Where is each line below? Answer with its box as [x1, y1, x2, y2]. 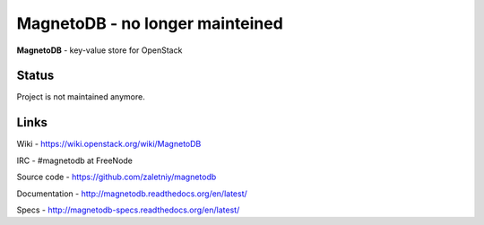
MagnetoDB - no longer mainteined [16, 13, 284, 33]
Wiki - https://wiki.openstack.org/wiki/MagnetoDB [16, 139, 202, 150]
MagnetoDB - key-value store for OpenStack [16, 45, 183, 56]
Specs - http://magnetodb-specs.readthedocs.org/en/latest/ [16, 204, 240, 215]
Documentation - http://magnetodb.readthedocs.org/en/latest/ [16, 188, 248, 199]
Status [16, 68, 55, 83]
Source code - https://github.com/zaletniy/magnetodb [16, 171, 217, 183]
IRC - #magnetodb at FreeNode [16, 155, 134, 166]
